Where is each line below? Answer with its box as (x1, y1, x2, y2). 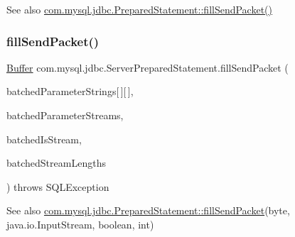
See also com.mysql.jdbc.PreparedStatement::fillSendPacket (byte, (6, 203, 290, 218)
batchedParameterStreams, (6, 108, 124, 122)
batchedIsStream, (6, 131, 82, 146)
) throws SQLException (6, 179, 109, 194)
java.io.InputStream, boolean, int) (6, 216, 154, 231)
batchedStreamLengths (6, 155, 106, 170)
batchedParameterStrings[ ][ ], (6, 84, 134, 99)
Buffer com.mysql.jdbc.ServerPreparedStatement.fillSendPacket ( (6, 60, 289, 75)
